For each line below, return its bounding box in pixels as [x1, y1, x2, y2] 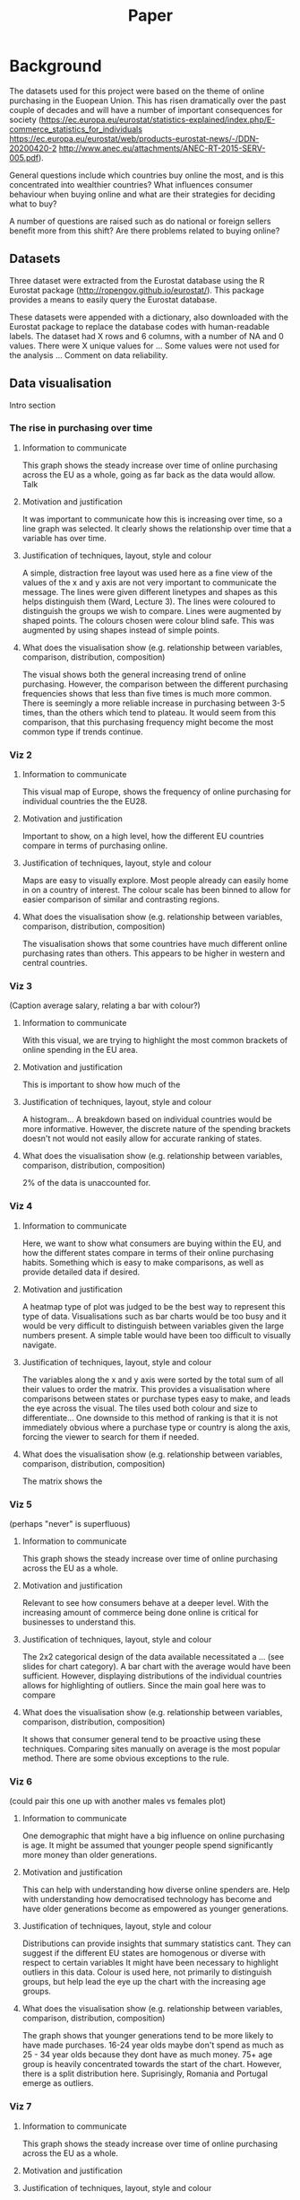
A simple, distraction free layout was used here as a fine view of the [21, 567, 273, 578]
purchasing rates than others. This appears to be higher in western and [21, 948, 285, 959]
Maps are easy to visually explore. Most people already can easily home [21, 875, 289, 886]
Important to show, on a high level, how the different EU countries [21, 831, 264, 842]
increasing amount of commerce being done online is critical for [21, 1608, 259, 1618]
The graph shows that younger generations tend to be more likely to [21, 2030, 274, 2041]
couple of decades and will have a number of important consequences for [9, 104, 283, 115]
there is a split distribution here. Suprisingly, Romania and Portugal [21, 2068, 269, 2079]
